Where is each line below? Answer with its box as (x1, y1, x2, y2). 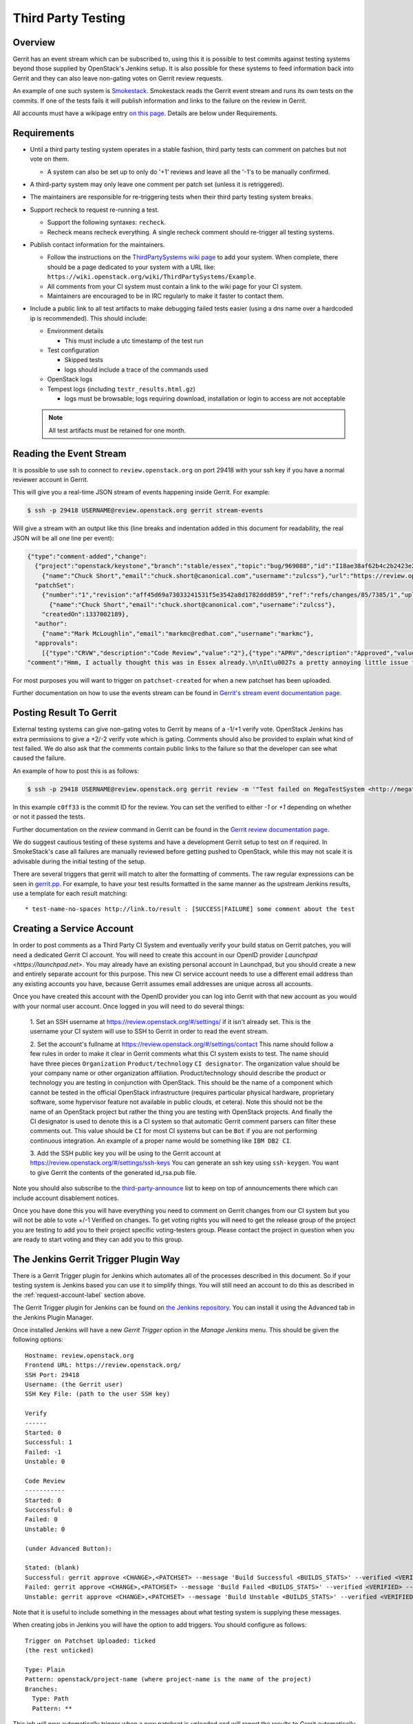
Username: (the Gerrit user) (25, 1381, 123, 1388)
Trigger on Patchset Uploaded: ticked (25, 1636, 156, 1645)
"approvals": (34, 639, 78, 648)
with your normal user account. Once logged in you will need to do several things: (12, 1002, 245, 1010)
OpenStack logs (47, 375, 93, 383)
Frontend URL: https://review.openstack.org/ (25, 1361, 182, 1369)
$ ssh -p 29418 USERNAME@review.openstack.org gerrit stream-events (27, 507, 264, 514)
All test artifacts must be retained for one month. (48, 426, 186, 434)
